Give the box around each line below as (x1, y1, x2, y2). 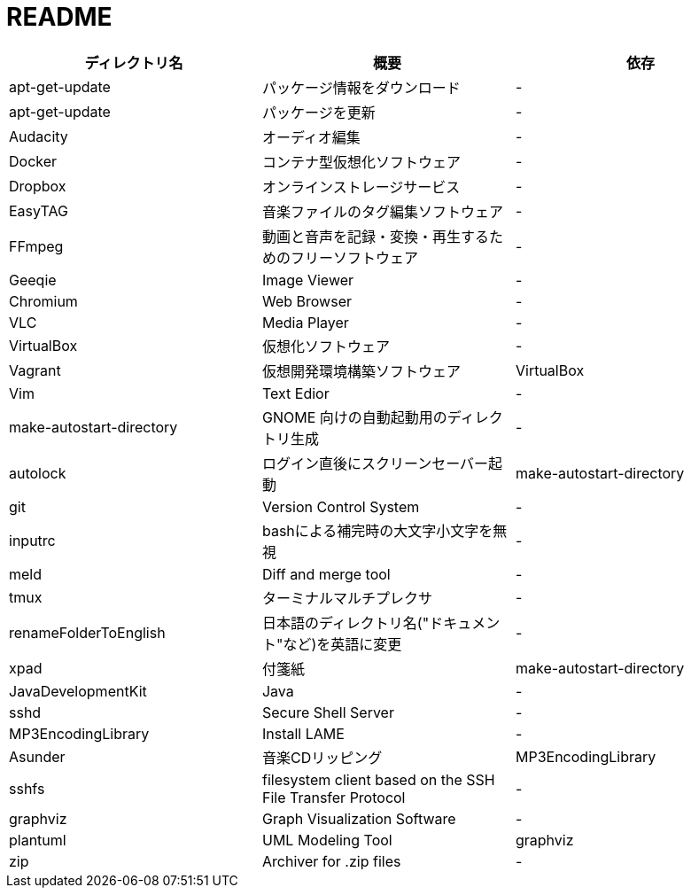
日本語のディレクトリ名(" (261, 613, 430, 632)
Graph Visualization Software (261, 809, 456, 828)
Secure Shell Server (261, 703, 394, 721)
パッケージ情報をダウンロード (261, 78, 461, 97)
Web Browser (261, 292, 352, 310)
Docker (9, 152, 58, 170)
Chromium (9, 292, 78, 310)
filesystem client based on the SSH (261, 770, 495, 789)
